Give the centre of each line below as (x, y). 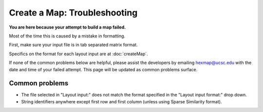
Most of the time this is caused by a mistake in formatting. (67, 36)
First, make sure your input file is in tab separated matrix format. (74, 45)
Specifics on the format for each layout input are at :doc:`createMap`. (78, 54)
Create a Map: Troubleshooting (73, 13)
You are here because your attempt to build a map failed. (67, 27)
